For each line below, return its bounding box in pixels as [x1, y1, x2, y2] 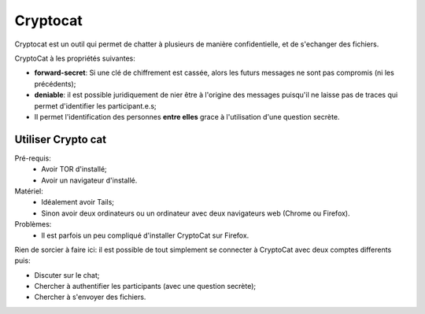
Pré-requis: [14, 153, 51, 163]
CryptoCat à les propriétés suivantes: [14, 54, 135, 63]
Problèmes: [14, 220, 52, 229]
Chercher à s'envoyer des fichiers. [34, 292, 146, 302]
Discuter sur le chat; [34, 270, 100, 279]
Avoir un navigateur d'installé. [41, 175, 138, 185]
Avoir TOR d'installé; [41, 164, 108, 174]
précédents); [34, 79, 76, 88]
